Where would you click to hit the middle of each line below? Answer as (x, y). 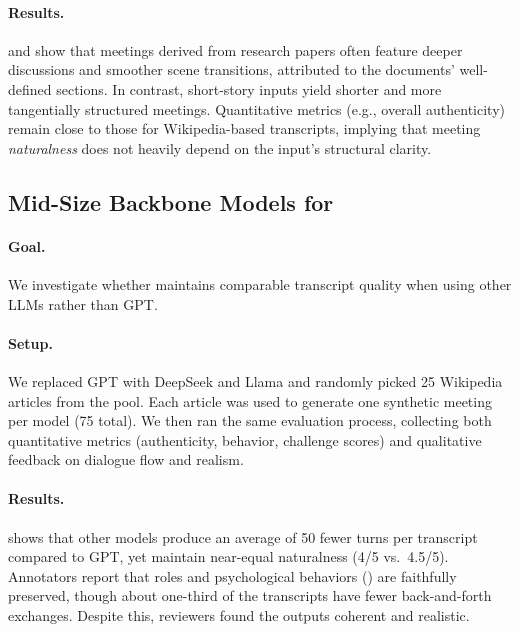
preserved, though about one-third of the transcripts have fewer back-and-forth (250, 595)
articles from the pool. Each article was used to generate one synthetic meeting (250, 400)
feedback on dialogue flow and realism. (126, 459)
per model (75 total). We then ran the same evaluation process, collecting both (250, 420)
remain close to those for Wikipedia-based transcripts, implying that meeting (244, 128)
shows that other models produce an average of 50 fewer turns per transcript (243, 536)
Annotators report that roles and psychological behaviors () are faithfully (232, 575)
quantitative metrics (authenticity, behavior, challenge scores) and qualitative (245, 439)
